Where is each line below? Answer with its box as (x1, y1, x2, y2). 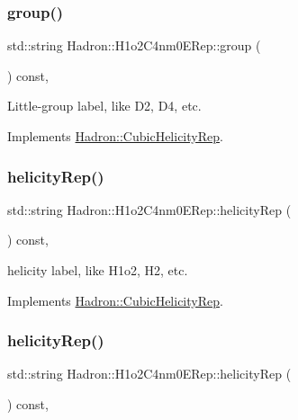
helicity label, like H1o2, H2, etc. (7, 261, 188, 279)
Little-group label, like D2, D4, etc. (7, 96, 202, 115)
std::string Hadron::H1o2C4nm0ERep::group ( (7, 36, 261, 55)
